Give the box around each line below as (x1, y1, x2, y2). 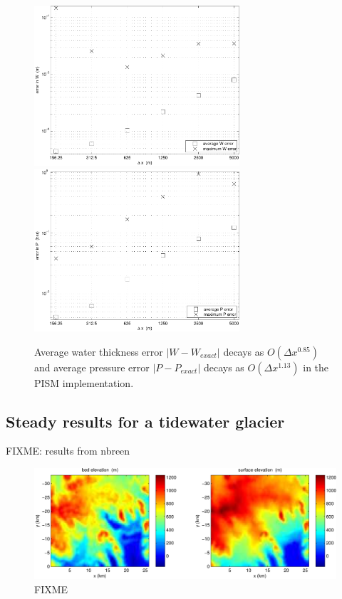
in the (303, 359, 329, 374)
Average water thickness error (34, 344, 163, 359)
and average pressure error (34, 359, 150, 374)
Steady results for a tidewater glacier (6, 410, 285, 432)
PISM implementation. (34, 375, 134, 390)
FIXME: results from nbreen (6, 443, 130, 458)
